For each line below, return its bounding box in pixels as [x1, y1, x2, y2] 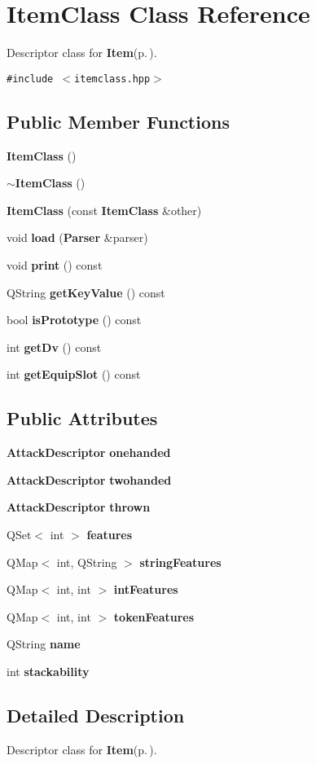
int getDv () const [7, 338, 102, 355]
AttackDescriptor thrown [7, 498, 151, 516]
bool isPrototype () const [7, 311, 142, 328]
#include [7, 72, 54, 85]
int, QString [56, 553, 117, 570]
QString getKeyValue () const [7, 283, 165, 301]
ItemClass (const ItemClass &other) [7, 201, 202, 218]
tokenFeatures [113, 608, 195, 625]
